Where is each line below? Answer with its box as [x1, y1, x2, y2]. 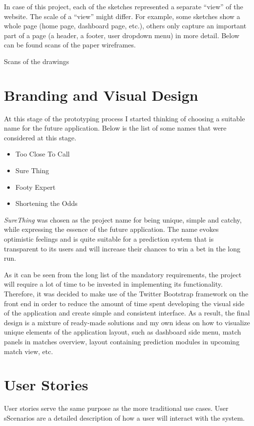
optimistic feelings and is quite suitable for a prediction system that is [4, 234, 214, 244]
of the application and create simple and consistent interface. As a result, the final [4, 308, 250, 318]
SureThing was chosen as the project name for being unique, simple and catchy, [4, 214, 242, 224]
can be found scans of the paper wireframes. [4, 40, 136, 50]
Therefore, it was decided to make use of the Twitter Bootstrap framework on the [4, 289, 249, 298]
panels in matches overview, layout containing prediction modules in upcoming [4, 336, 240, 346]
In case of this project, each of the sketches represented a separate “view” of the [4, 1, 243, 11]
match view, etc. [4, 346, 53, 356]
